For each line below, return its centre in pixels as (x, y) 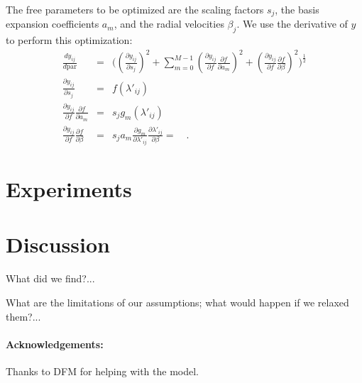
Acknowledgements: (55, 344)
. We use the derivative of (292, 24)
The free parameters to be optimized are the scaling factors (135, 9)
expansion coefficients (53, 24)
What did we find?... (50, 278)
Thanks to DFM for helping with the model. (102, 371)
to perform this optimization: (69, 40)
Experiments (69, 189)
